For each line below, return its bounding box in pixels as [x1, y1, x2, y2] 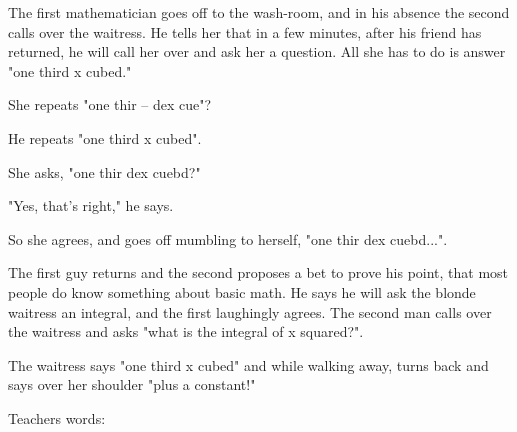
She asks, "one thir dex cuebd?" [8, 161, 201, 182]
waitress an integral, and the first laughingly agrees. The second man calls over [8, 301, 492, 322]
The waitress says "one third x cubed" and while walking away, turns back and [8, 354, 489, 375]
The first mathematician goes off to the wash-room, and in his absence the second [8, 2, 510, 22]
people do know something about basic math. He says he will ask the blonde [8, 281, 476, 302]
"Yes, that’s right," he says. [8, 195, 174, 216]
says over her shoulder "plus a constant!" [8, 374, 256, 395]
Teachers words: [8, 407, 106, 428]
